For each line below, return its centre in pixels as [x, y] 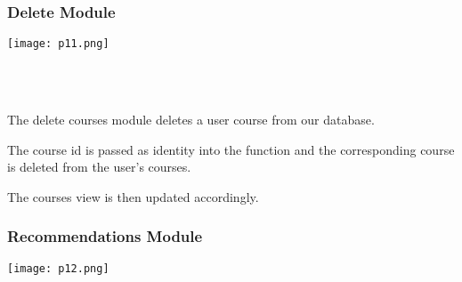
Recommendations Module [105, 236]
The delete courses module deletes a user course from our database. [191, 120]
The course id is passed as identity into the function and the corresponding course [231, 149]
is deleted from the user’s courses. [99, 167]
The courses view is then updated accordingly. [133, 196]
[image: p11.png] [58, 44]
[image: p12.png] [58, 268]
